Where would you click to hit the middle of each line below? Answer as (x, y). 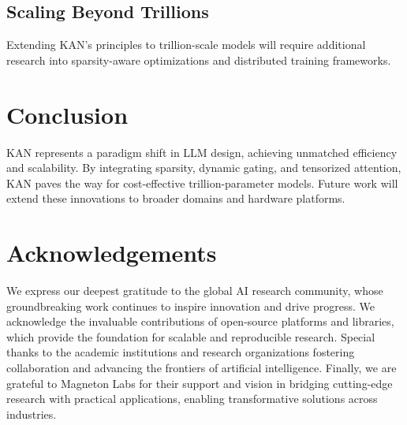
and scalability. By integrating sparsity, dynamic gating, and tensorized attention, (204, 168)
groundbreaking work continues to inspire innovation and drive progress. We (190, 306)
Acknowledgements (112, 253)
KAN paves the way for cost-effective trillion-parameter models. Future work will (202, 183)
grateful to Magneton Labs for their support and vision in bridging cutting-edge (200, 383)
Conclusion (67, 114)
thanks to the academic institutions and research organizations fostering (181, 352)
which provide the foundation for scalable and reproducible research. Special (191, 336)
